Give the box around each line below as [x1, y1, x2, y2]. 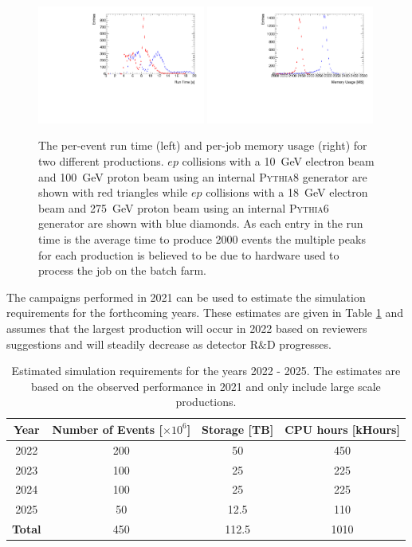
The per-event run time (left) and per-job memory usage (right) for [38, 137, 367, 154]
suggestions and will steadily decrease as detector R [6, 335, 259, 352]
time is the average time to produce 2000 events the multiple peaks [38, 230, 366, 247]
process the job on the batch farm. [38, 262, 207, 279]
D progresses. [266, 335, 332, 352]
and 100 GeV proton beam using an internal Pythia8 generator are [38, 168, 367, 185]
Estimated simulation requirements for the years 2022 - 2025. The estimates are [11, 362, 401, 379]
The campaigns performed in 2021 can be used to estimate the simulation [6, 288, 366, 305]
